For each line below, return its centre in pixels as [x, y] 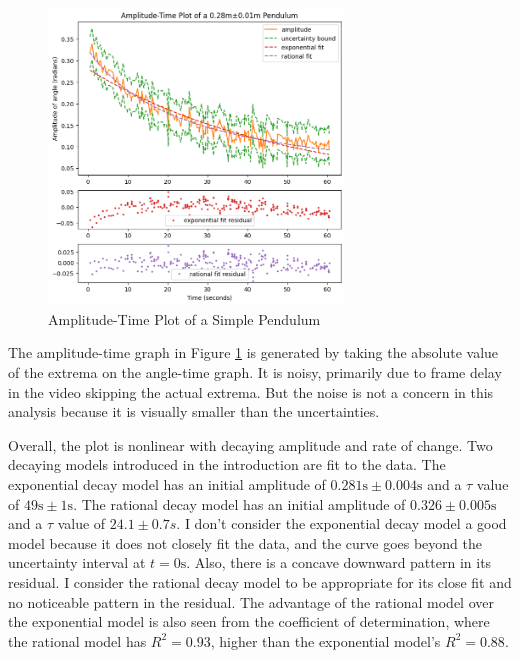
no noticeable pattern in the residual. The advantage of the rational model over [251, 601]
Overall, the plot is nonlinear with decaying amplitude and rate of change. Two [250, 444]
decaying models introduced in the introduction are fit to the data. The [227, 464]
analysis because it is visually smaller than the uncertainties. [194, 411]
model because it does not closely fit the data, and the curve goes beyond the [245, 542]
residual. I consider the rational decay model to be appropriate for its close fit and [260, 581]
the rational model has [77, 640]
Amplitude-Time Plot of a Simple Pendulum [184, 318]
